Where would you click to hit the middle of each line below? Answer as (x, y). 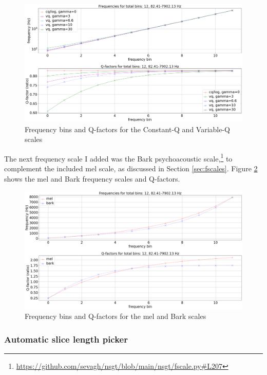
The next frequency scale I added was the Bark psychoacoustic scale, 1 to (118, 157)
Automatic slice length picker (66, 339)
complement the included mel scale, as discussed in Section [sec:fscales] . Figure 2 (131, 168)
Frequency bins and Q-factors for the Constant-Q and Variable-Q (128, 129)
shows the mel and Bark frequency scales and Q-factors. (92, 178)
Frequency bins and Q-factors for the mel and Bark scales (116, 316)
